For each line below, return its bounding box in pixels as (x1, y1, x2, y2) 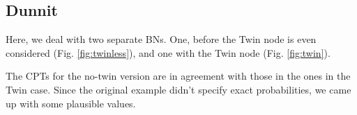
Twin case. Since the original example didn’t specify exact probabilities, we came (6, 82, 351, 96)
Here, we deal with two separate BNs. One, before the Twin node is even (6, 32, 317, 46)
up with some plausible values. (6, 96, 136, 110)
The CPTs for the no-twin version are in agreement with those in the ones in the (6, 69, 351, 83)
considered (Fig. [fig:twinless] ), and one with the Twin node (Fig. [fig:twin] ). (6, 45, 331, 60)
